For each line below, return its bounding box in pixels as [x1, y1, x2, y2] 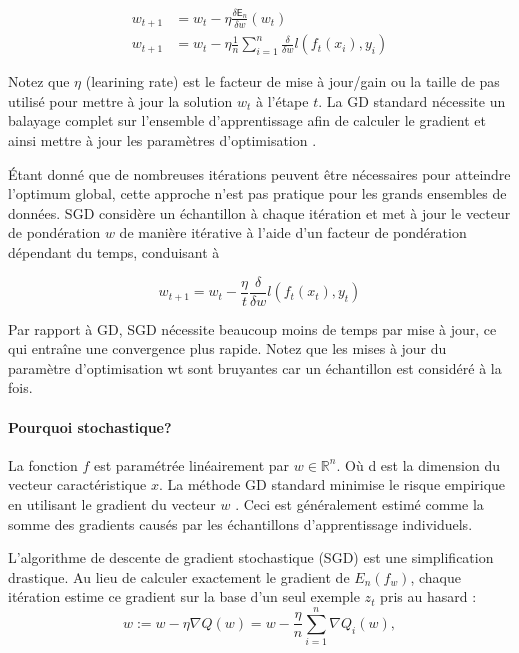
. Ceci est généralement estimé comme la [235, 494, 484, 514]
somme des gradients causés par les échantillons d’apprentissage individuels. [8, 513, 473, 534]
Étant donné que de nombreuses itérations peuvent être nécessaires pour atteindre [8, 163, 511, 184]
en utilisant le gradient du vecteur [8, 494, 216, 514]
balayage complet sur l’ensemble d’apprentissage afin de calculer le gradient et [8, 110, 486, 131]
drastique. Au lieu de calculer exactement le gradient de [8, 566, 350, 587]
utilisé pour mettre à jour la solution [8, 90, 233, 111]
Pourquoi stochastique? [8, 416, 172, 437]
